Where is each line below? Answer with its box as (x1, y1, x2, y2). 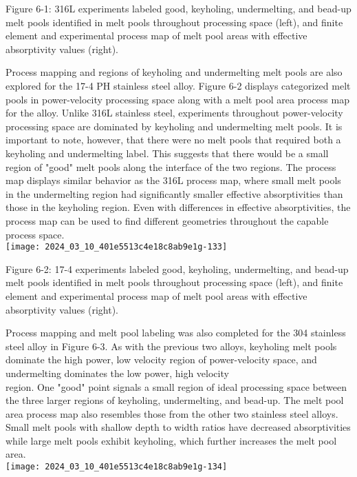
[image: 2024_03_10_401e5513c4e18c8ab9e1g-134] (6, 462, 228, 472)
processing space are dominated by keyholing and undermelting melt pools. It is (6, 119, 343, 133)
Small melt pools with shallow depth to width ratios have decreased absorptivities (6, 420, 351, 434)
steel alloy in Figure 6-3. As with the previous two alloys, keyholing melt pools (6, 338, 337, 353)
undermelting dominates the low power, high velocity (6, 365, 229, 380)
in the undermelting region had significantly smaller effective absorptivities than (6, 186, 343, 201)
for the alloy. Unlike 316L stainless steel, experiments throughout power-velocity (6, 105, 343, 120)
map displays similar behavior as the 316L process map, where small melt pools (6, 173, 341, 187)
